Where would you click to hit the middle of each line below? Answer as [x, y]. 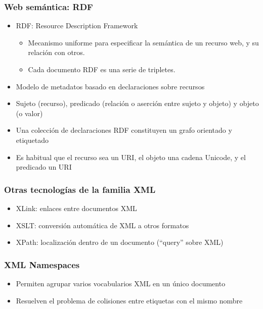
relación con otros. [56, 52]
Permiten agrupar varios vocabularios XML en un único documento [121, 283]
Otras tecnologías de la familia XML [80, 189]
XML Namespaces [42, 264]
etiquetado [32, 140]
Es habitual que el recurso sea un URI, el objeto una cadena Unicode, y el [131, 157]
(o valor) [29, 113]
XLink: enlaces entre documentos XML [76, 208]
